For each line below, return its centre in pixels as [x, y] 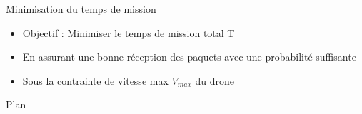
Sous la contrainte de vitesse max [95, 80]
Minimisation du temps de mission [81, 9]
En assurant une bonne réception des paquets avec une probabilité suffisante [189, 57]
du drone [215, 80]
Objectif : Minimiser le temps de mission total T [129, 32]
